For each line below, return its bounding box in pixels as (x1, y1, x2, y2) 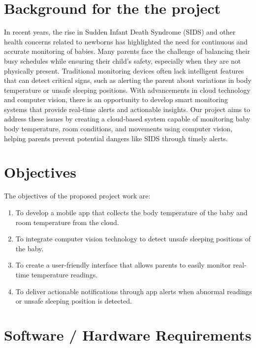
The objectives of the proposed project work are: (4, 191, 151, 201)
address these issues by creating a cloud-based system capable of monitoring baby (4, 114, 251, 124)
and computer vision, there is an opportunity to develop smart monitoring (4, 94, 228, 105)
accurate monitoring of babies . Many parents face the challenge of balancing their (4, 46, 250, 56)
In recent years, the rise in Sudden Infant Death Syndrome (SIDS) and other (4, 27, 236, 37)
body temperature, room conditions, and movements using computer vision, (4, 123, 233, 134)
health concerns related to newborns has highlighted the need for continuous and (4, 36, 248, 46)
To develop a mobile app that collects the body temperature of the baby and (15, 207, 248, 217)
